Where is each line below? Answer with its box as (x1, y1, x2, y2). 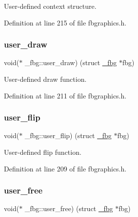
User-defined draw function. (4, 74, 87, 84)
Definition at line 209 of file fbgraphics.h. (4, 163, 127, 173)
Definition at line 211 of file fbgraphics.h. (4, 90, 127, 100)
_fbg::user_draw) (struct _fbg (24, 57, 117, 68)
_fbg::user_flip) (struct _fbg (24, 130, 112, 141)
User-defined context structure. (4, 1, 97, 11)
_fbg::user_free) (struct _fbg (24, 203, 113, 214)
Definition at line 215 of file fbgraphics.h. (4, 17, 127, 27)
